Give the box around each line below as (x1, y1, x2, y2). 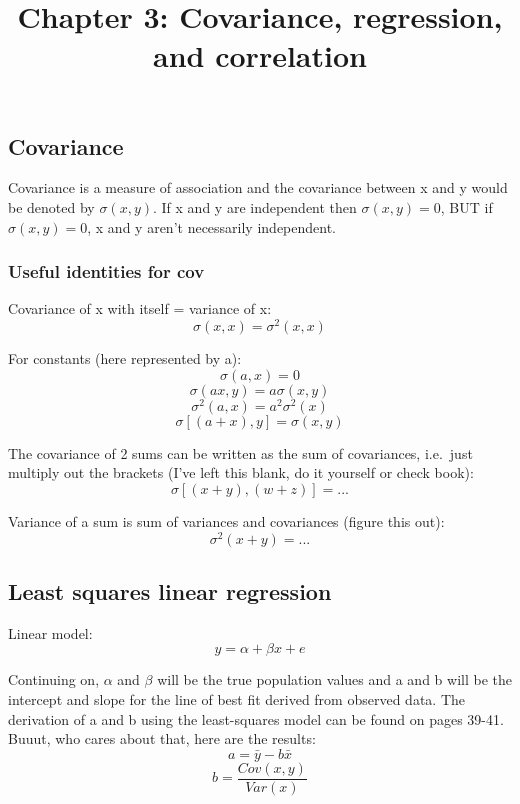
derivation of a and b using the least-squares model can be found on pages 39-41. (8, 708, 504, 729)
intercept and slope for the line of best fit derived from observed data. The (8, 688, 465, 709)
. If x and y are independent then (153, 196, 357, 217)
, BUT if (440, 196, 493, 217)
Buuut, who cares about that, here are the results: (8, 728, 316, 749)
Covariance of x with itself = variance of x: (8, 298, 272, 319)
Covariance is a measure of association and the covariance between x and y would (8, 177, 508, 198)
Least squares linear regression (8, 575, 332, 606)
